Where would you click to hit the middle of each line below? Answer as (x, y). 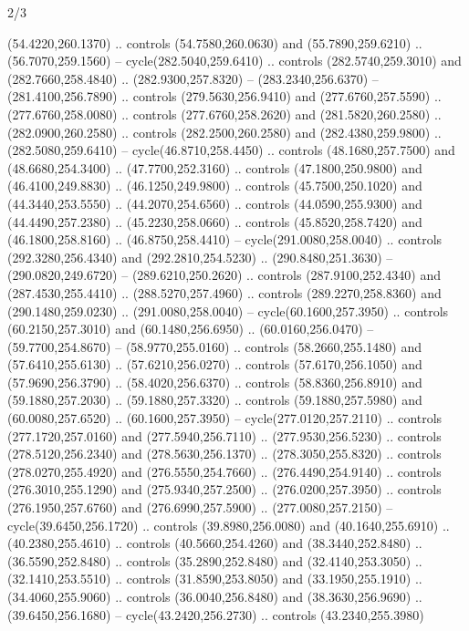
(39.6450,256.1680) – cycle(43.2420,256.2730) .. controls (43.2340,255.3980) (216, 614)
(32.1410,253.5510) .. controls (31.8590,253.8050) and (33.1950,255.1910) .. (215, 579)
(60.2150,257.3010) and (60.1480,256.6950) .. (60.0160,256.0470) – (191, 329)
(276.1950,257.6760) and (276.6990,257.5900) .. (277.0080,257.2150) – (200, 507)
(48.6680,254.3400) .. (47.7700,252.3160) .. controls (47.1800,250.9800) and (215, 167)
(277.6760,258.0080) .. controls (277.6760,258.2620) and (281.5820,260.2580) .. (224, 114)
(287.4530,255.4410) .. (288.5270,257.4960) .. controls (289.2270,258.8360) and (224, 292)
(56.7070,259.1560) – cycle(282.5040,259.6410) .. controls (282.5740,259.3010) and (234, 61)
